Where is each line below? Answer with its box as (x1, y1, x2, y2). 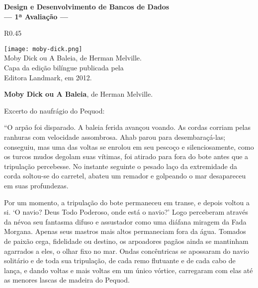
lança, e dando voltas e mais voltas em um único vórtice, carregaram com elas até (4, 265, 253, 275)
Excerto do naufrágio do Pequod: (4, 105, 105, 115)
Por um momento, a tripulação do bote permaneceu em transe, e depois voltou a (4, 197, 250, 207)
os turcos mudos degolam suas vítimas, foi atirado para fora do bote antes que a (4, 151, 249, 162)
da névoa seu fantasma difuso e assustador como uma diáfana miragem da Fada (4, 216, 247, 227)
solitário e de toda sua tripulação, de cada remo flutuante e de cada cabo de (4, 255, 236, 266)
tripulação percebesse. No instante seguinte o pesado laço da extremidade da (4, 161, 238, 171)
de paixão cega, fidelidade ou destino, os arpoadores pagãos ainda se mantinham (4, 235, 249, 246)
